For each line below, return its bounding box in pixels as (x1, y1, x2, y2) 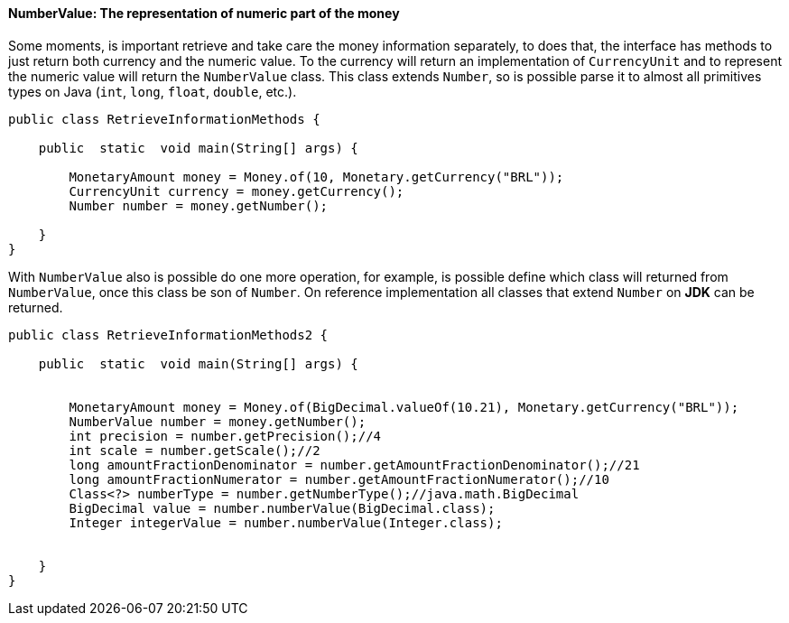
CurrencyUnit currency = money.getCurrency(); (69, 183, 404, 199)
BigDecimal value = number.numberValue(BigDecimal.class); (69, 500, 496, 516)
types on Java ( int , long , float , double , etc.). (8, 83, 297, 99)
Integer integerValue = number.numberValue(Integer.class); (69, 515, 503, 530)
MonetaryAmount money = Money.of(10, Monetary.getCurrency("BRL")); (69, 169, 564, 184)
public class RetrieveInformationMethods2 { (8, 327, 329, 342)
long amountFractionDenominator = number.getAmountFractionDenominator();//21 (69, 457, 640, 472)
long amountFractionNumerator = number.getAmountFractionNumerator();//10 (69, 471, 609, 487)
